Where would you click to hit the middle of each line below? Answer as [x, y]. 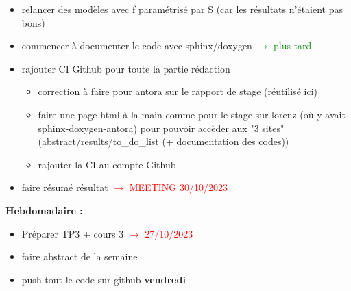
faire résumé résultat [65, 187]
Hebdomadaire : [44, 210]
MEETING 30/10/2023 [178, 187]
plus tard [292, 46]
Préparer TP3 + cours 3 [73, 233]
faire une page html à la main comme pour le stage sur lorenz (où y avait [192, 114]
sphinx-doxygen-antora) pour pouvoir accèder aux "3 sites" [161, 128]
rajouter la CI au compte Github [107, 164]
